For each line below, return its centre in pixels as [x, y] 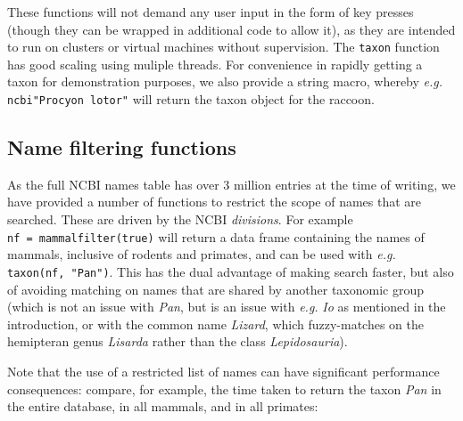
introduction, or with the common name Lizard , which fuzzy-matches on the [216, 324]
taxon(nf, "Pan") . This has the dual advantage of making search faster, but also [231, 271]
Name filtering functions [122, 147]
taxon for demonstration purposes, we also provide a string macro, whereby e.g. [225, 81]
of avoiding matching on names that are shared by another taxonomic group [215, 289]
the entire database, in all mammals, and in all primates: [163, 406]
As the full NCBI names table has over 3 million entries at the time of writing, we [231, 184]
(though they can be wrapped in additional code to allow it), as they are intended [231, 29]
